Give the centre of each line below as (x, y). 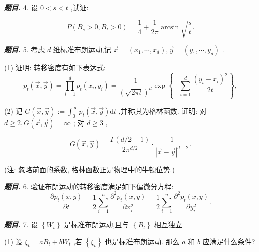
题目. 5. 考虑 (25, 49)
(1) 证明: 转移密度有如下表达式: (55, 67)
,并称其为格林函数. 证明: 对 (163, 111)
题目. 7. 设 (21, 225)
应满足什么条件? (229, 241)
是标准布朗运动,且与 (97, 225)
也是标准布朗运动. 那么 (142, 241)
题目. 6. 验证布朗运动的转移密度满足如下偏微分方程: (89, 186)
